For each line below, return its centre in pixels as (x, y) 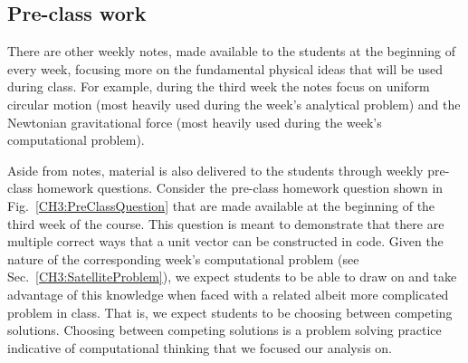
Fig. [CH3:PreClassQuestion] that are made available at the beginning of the (221, 205)
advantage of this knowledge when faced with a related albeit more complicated (228, 294)
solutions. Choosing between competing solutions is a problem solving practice (224, 330)
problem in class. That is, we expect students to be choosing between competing (230, 312)
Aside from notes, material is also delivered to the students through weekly (215, 170)
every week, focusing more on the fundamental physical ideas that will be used (225, 68)
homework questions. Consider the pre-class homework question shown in (240, 188)
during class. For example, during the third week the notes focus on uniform (219, 86)
